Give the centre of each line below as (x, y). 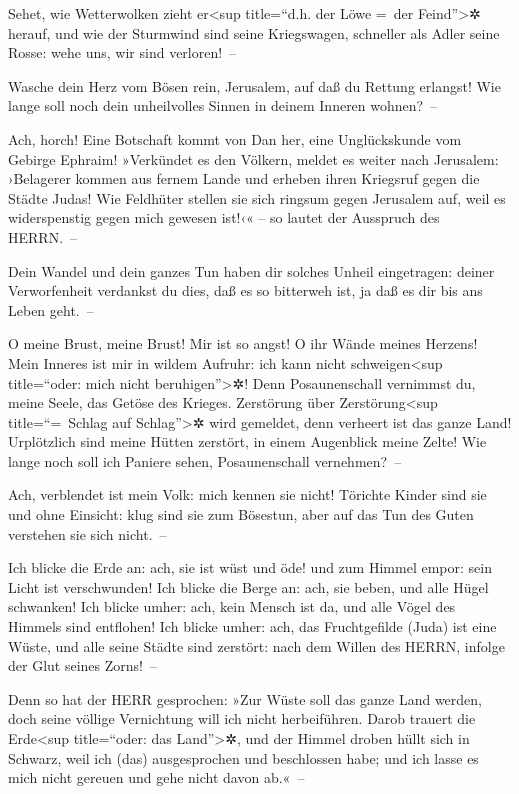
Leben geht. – (51, 309)
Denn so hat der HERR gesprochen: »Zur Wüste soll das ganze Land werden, (245, 698)
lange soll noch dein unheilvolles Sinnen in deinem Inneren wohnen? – (223, 105)
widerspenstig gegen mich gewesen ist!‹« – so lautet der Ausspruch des (224, 217)
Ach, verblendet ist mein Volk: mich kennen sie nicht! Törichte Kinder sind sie (247, 494)
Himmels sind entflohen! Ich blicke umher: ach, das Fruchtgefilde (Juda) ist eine (252, 626)
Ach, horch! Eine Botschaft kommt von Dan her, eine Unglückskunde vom (235, 138)
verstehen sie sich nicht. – (87, 533)
